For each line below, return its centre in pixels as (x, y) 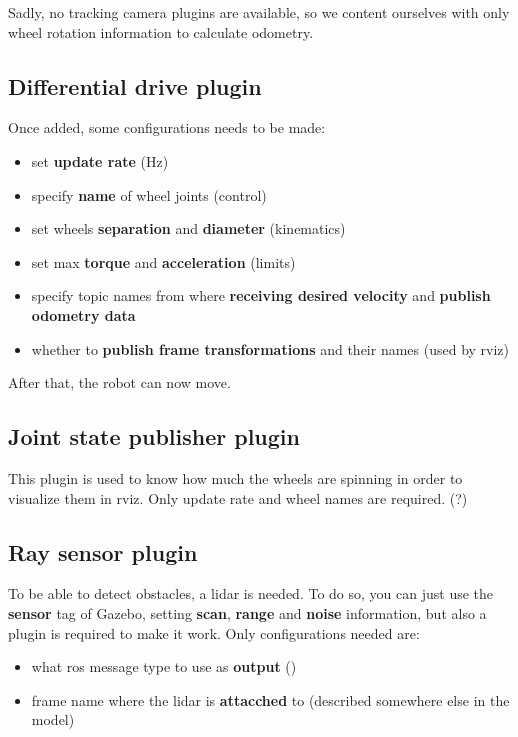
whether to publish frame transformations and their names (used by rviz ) (270, 348)
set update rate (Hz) (100, 160)
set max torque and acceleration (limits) (163, 261)
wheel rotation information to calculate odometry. (161, 31)
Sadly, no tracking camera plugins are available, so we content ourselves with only (259, 12)
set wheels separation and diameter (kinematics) (188, 228)
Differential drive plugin (135, 85)
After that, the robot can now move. (119, 382)
